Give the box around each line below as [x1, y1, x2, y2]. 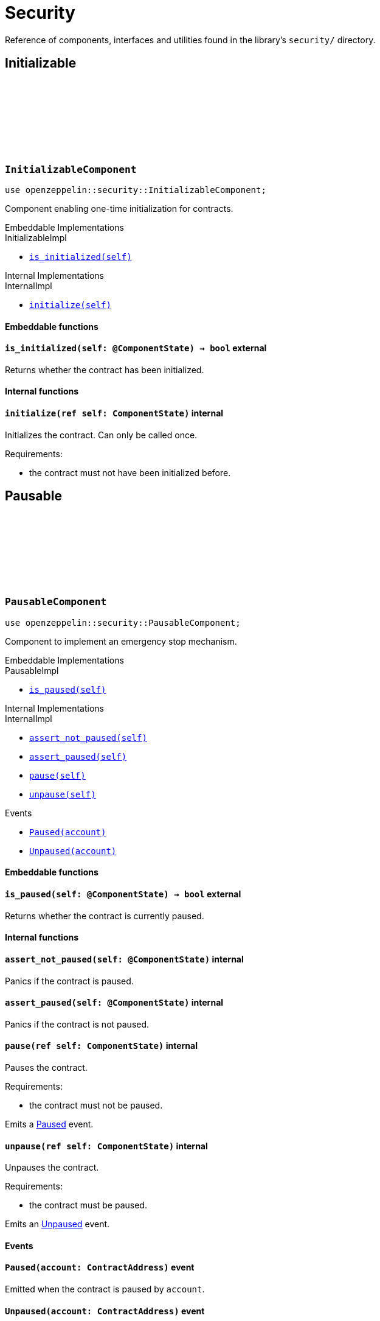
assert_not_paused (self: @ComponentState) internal [5, 953, 244, 964]
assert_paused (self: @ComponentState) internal [5, 997, 224, 1008]
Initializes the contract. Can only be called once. [5, 429, 198, 440]
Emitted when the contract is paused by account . [5, 1283, 205, 1294]
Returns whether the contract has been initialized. [5, 364, 204, 375]
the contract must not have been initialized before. [29, 467, 231, 478]
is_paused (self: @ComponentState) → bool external [5, 889, 241, 900]
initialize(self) [29, 300, 111, 310]
